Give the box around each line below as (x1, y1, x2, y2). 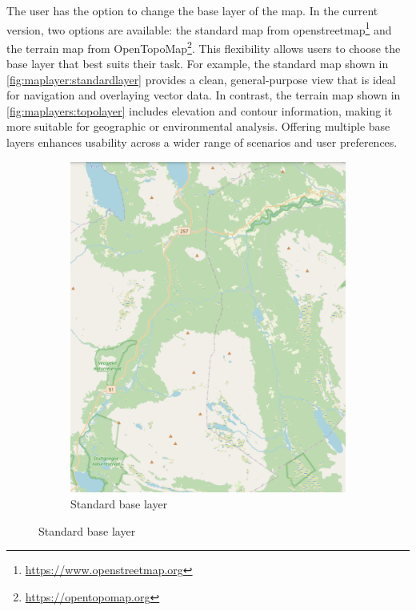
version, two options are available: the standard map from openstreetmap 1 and (6, 18, 392, 38)
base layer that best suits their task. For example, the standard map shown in (6, 55, 389, 72)
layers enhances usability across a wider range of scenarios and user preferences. (6, 134, 398, 151)
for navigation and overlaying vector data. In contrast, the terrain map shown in (6, 87, 401, 103)
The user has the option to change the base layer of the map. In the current (6, 2, 378, 18)
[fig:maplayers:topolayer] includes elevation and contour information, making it (6, 102, 393, 119)
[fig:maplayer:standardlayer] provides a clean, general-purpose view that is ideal (6, 71, 396, 87)
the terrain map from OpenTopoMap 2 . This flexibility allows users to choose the (6, 37, 401, 56)
